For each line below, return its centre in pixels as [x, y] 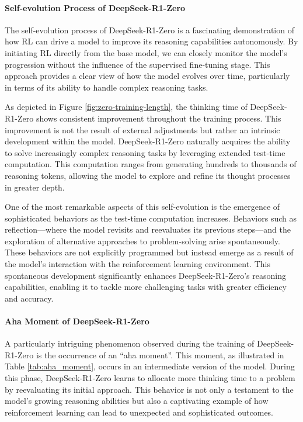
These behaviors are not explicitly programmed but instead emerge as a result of [149, 252]
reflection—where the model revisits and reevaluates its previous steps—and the [148, 229]
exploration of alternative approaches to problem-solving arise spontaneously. [142, 241]
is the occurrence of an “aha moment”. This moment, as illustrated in [160, 354]
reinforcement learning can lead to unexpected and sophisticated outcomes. [139, 412]
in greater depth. [35, 187]
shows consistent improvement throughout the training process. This [159, 118]
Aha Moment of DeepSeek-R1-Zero [77, 321]
